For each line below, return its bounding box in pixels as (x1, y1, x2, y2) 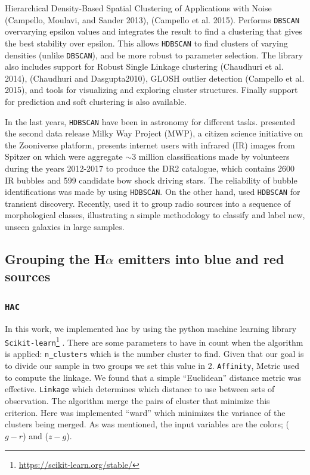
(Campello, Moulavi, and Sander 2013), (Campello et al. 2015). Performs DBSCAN (5, 13, 300, 26)
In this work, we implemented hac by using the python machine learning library (5, 322, 297, 334)
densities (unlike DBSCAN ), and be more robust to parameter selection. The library (5, 48, 303, 61)
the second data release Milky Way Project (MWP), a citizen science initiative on (5, 127, 303, 139)
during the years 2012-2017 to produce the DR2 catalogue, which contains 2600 (5, 162, 294, 174)
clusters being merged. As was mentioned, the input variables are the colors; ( (5, 418, 290, 430)
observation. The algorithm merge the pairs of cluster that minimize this (5, 395, 270, 407)
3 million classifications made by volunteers (132, 150, 290, 163)
